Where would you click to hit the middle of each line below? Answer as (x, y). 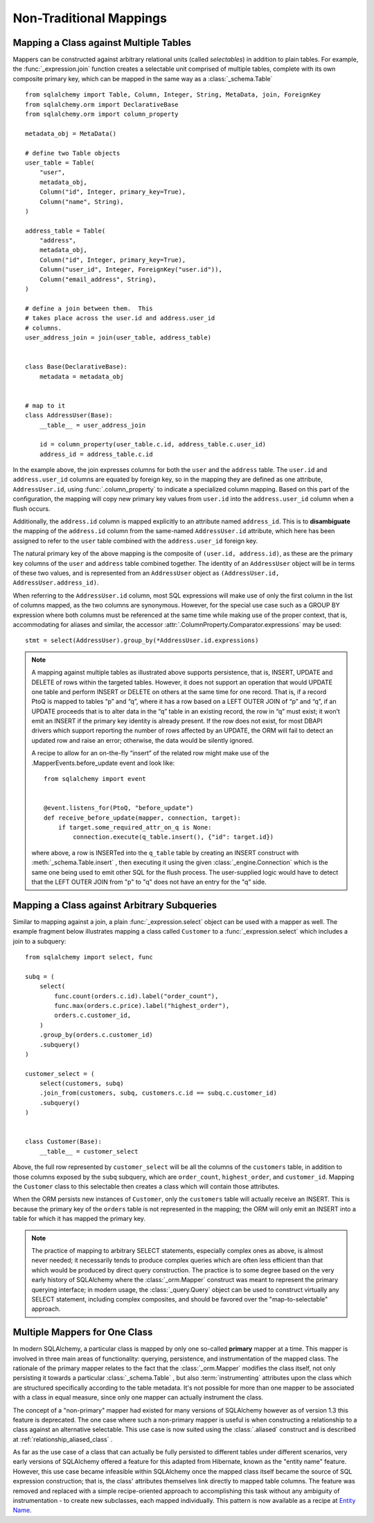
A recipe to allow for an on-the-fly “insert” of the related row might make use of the (150, 753)
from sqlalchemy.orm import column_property (102, 114)
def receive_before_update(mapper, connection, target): (143, 818)
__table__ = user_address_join (92, 425)
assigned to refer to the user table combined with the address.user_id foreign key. (135, 541)
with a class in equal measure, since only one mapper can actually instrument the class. (138, 1397)
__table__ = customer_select (89, 1151)
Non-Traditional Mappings (90, 18)
